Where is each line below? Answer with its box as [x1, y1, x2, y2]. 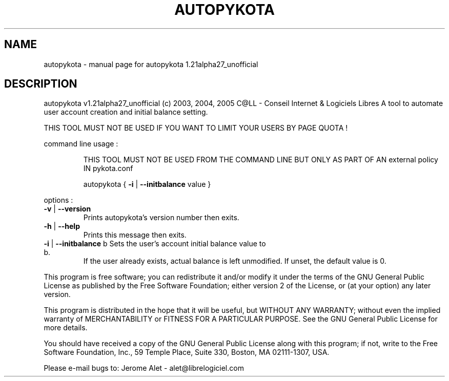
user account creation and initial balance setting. [44, 108, 208, 117]
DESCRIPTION [4, 77, 77, 91]
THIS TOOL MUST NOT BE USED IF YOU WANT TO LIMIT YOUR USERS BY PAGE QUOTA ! [44, 123, 348, 133]
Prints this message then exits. [83, 230, 187, 240]
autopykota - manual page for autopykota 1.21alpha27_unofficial [44, 59, 258, 69]
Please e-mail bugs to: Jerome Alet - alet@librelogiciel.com [44, 364, 244, 373]
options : [44, 196, 73, 205]
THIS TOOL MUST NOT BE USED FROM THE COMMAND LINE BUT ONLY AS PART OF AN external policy [83, 155, 438, 164]
